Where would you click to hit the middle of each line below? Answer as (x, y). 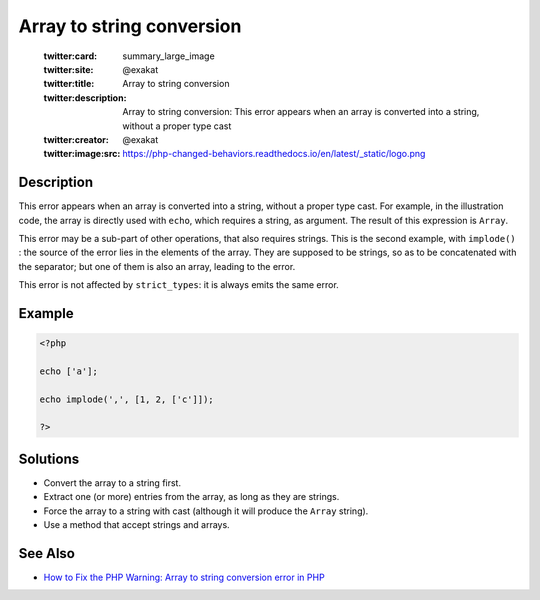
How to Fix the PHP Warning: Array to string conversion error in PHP (184, 577)
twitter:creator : (76, 139)
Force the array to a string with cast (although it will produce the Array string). (206, 511)
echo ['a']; (69, 371)
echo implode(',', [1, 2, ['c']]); (126, 399)
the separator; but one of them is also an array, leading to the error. (157, 266)
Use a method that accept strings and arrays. (136, 525)
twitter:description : (85, 97)
